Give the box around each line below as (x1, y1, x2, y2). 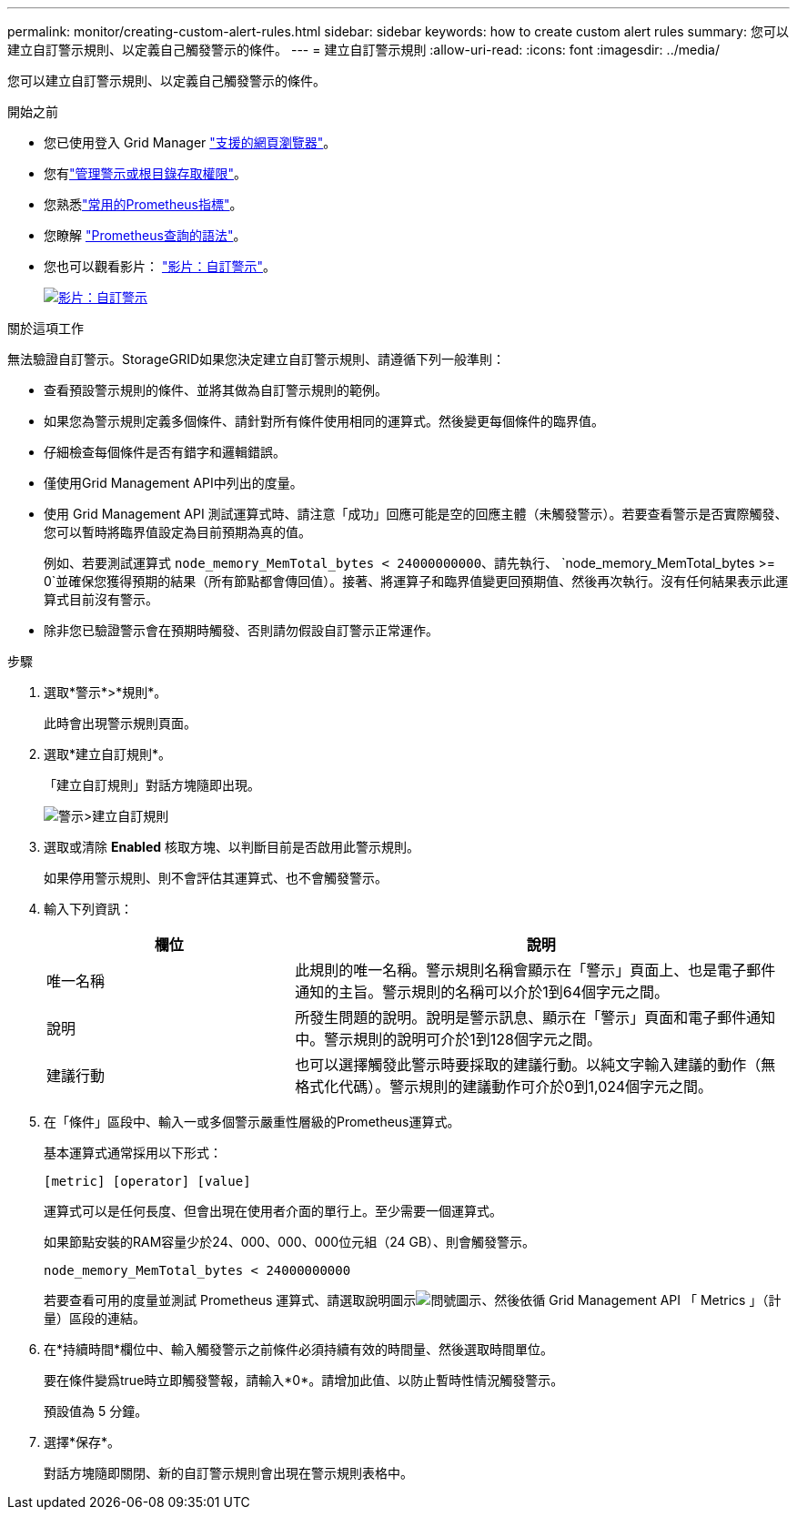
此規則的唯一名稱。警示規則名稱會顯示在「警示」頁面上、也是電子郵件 (295, 961, 776, 979)
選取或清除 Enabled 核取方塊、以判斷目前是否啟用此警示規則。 (44, 839, 420, 855)
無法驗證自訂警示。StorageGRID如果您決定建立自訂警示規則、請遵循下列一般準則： (7, 351, 506, 367)
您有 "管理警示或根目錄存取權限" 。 (44, 166, 247, 181)
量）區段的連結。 (44, 1310, 146, 1326)
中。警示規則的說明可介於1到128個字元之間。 (295, 1030, 602, 1048)
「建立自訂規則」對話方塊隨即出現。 (44, 777, 260, 793)
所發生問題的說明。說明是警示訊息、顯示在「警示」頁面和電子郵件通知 (295, 1008, 776, 1027)
